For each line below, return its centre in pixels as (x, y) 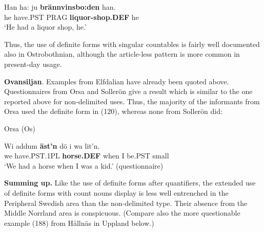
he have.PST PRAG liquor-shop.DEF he (72, 17)
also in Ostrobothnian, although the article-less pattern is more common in (122, 54)
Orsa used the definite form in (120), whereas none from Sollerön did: (113, 111)
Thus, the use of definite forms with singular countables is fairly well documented (132, 44)
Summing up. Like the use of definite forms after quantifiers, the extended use (130, 183)
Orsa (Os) (20, 128)
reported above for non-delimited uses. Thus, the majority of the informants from (132, 101)
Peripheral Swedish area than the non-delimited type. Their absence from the (126, 203)
